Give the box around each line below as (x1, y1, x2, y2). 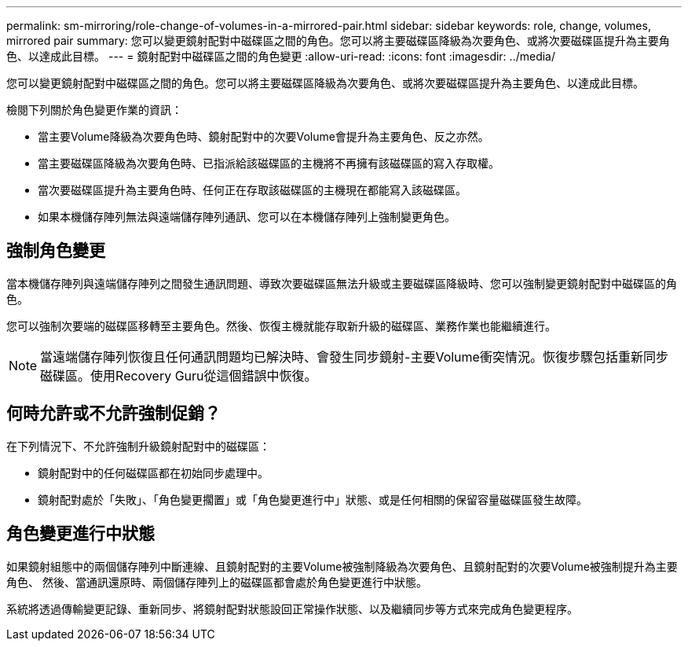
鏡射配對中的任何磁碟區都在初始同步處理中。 (38, 465, 269, 480)
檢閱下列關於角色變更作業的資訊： (6, 103, 182, 116)
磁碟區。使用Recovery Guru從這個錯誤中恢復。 (40, 367, 317, 384)
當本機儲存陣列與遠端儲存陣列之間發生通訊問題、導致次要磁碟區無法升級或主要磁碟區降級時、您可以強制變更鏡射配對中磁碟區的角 (6, 276, 677, 290)
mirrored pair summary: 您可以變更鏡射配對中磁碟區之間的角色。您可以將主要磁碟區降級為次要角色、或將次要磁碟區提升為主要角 (6, 34, 670, 47)
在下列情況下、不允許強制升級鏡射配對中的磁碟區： (6, 439, 270, 453)
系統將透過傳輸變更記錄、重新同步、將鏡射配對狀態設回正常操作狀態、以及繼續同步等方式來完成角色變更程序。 (6, 601, 578, 616)
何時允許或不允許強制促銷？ (6, 403, 221, 424)
